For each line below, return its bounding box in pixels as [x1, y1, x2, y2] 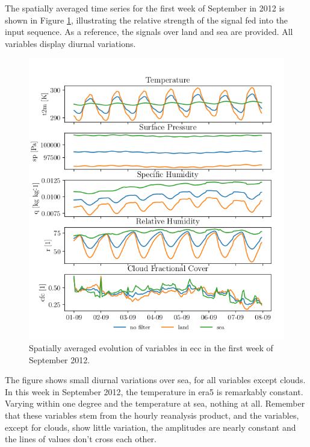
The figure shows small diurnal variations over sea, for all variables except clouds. [5, 374, 306, 386]
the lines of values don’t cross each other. [5, 433, 157, 445]
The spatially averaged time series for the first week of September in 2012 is [5, 2, 285, 14]
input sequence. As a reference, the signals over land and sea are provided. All [5, 25, 293, 38]
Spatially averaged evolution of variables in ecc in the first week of [29, 341, 273, 354]
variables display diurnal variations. [5, 37, 136, 49]
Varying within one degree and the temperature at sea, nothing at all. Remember [5, 397, 305, 410]
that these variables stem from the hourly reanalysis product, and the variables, [5, 408, 299, 421]
